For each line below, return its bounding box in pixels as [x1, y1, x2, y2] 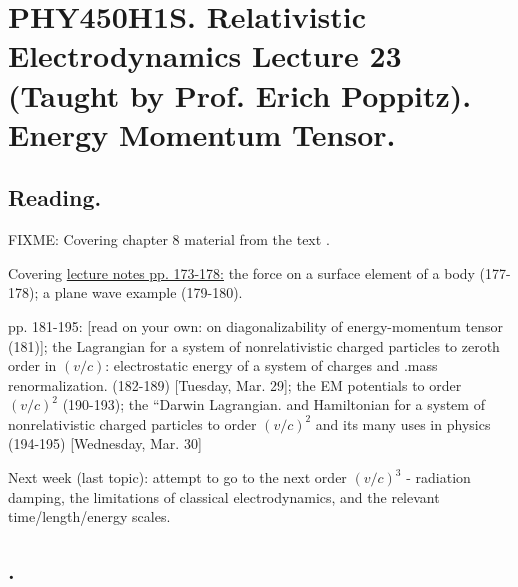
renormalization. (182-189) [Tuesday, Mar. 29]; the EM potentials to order [8, 374, 462, 395]
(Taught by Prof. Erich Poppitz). [8, 74, 472, 115]
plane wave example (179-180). [54, 282, 243, 303]
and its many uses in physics [315, 413, 491, 434]
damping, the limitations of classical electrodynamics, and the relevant [8, 486, 440, 507]
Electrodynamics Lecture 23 [8, 35, 402, 76]
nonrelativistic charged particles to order [8, 413, 257, 434]
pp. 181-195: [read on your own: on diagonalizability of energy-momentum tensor [8, 315, 503, 336]
